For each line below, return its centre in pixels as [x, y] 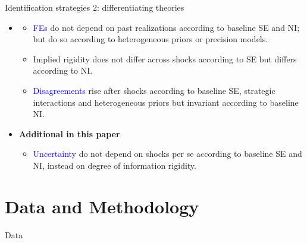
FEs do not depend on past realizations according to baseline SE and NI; [166, 27]
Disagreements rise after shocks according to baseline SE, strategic [154, 90]
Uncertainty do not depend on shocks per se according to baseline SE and [167, 154]
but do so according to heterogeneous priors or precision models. [151, 39]
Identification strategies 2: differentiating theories [95, 7]
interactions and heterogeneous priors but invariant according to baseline [166, 102]
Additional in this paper [69, 133]
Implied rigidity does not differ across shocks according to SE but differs [165, 59]
